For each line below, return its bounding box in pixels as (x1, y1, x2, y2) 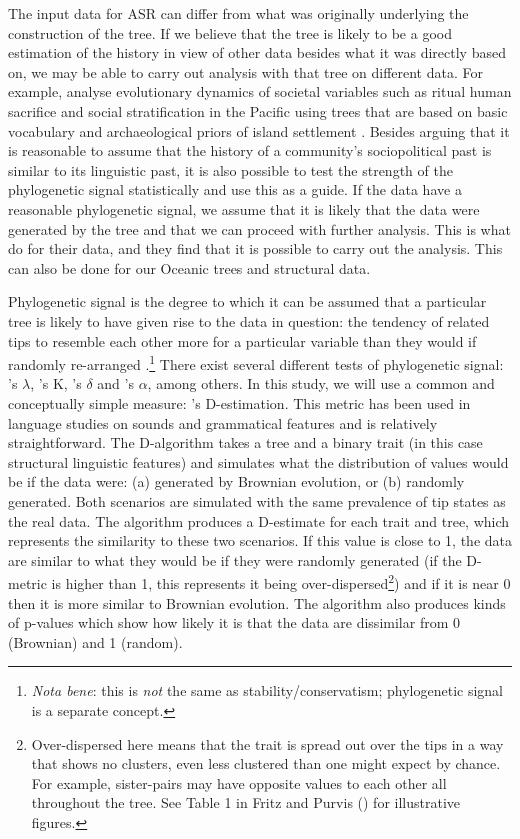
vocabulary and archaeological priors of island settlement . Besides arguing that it (8, 120, 510, 141)
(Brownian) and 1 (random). (8, 631, 183, 652)
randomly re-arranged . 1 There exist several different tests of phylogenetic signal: (8, 351, 504, 374)
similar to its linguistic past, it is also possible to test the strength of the (8, 159, 453, 180)
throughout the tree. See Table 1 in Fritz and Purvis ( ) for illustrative (31, 792, 461, 813)
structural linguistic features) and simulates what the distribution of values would (8, 451, 509, 472)
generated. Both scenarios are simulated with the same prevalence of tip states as (8, 490, 506, 511)
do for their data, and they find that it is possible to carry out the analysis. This (8, 238, 503, 259)
